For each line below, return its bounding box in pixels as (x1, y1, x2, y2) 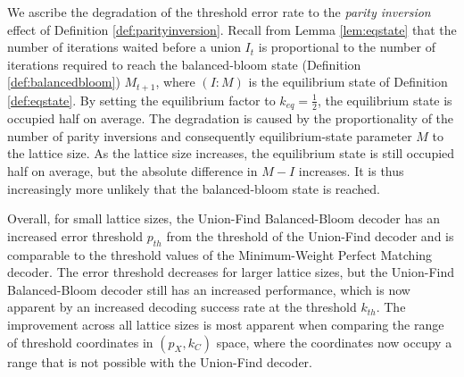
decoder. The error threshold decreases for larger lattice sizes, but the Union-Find (7, 263, 455, 281)
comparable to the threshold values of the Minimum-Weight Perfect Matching (7, 245, 433, 264)
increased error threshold (7, 226, 144, 245)
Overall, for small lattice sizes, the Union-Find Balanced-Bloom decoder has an (7, 209, 441, 228)
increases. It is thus (298, 162, 404, 180)
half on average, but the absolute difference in (7, 162, 258, 180)
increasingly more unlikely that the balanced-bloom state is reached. (7, 179, 381, 197)
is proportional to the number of (258, 38, 435, 56)
